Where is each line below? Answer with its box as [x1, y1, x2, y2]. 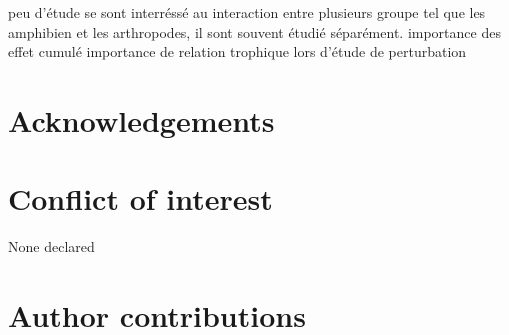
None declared [8, 236, 95, 257]
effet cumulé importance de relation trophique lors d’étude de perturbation [8, 41, 467, 62]
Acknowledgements [8, 99, 275, 140]
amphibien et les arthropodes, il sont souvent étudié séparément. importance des [8, 21, 501, 42]
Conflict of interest [8, 178, 273, 219]
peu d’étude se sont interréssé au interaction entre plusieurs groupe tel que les [8, 2, 486, 22]
